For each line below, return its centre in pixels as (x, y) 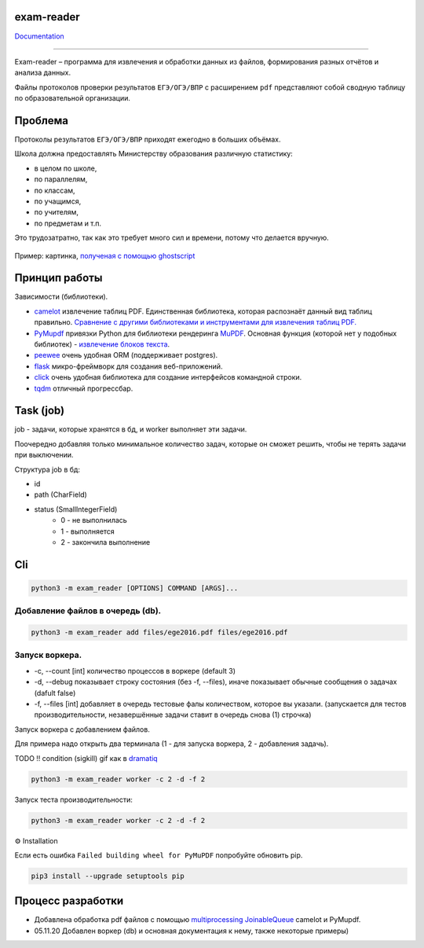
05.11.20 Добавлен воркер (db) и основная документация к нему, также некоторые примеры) (192, 931)
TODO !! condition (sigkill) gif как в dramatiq (86, 758)
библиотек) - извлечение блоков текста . (102, 344)
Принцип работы (58, 278)
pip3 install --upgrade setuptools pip (108, 876)
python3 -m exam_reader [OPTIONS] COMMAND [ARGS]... (135, 588)
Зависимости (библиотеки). (61, 297)
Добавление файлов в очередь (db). (88, 611)
